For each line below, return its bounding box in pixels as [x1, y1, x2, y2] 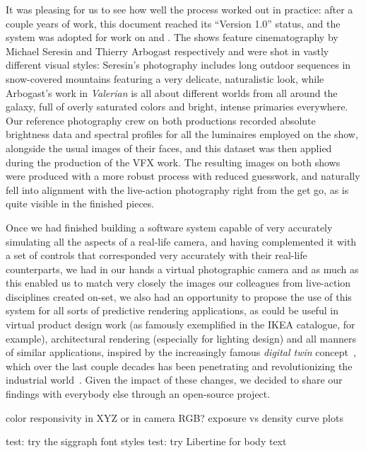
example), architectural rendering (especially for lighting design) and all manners [6, 331, 356, 345]
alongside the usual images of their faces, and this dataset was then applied [6, 140, 332, 155]
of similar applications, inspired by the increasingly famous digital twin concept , [6, 345, 356, 360]
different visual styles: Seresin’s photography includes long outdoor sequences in [6, 57, 351, 72]
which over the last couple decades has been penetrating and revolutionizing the [6, 358, 353, 373]
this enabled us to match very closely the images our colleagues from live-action [6, 275, 351, 290]
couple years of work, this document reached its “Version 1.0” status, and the [6, 16, 341, 30]
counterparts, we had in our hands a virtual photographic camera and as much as [6, 261, 359, 276]
